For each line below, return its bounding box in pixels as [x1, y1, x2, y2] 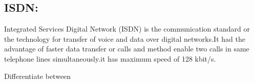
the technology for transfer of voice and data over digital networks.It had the [4, 33, 245, 44]
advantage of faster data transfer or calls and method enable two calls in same [4, 43, 249, 54]
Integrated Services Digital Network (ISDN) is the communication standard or [4, 23, 250, 34]
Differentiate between [4, 70, 71, 81]
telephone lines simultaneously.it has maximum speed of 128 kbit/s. [4, 53, 216, 64]
